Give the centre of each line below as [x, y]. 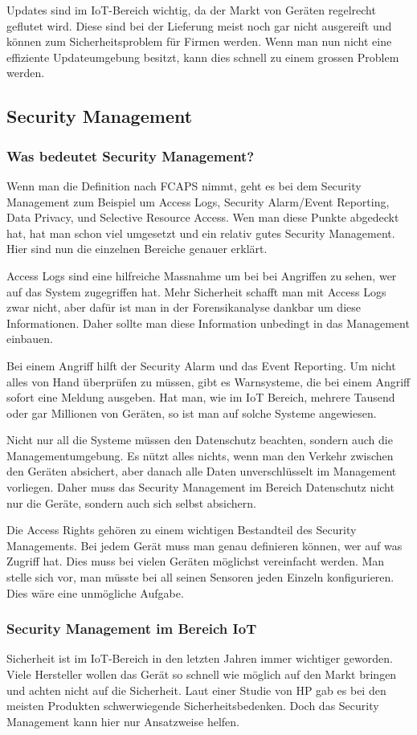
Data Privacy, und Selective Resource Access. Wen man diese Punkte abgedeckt [203, 217]
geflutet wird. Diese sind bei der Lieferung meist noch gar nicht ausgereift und [199, 25]
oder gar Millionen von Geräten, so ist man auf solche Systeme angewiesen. [192, 412]
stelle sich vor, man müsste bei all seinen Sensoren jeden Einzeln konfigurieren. [200, 577]
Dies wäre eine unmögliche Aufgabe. [95, 592]
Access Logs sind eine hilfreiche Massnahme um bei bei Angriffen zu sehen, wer [202, 275]
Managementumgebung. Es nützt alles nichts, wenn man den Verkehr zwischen [200, 455]
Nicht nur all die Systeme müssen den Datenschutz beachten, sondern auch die [200, 440]
